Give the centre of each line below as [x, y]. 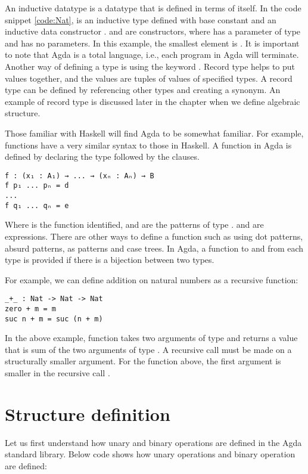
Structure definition [88, 413]
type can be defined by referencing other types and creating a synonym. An [143, 90]
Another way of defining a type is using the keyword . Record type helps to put [150, 66]
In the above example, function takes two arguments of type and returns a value [151, 338]
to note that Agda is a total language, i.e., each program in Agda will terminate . [152, 55]
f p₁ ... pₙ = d [37, 186]
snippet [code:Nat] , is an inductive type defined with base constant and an [141, 19]
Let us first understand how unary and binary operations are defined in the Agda [153, 442]
